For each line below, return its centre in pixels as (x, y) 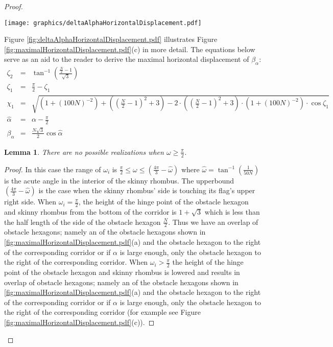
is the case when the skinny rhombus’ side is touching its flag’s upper (147, 190)
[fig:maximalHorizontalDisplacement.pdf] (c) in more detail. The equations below (130, 49)
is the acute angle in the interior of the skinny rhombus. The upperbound (119, 180)
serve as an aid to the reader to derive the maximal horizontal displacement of (127, 59)
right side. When (30, 202)
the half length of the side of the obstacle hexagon (82, 222)
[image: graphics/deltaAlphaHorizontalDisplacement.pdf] (103, 23)
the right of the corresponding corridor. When (76, 262)
